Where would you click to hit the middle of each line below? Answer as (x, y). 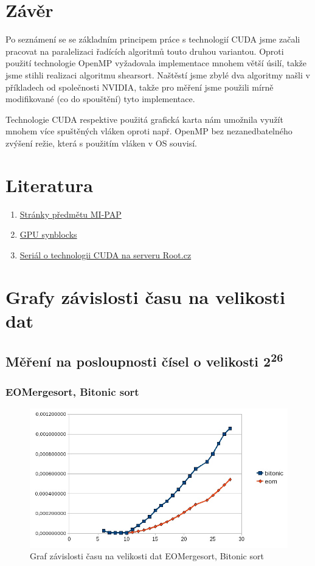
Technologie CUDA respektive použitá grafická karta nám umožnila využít (144, 119)
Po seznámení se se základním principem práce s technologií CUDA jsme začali (153, 39)
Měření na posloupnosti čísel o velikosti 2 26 (144, 360)
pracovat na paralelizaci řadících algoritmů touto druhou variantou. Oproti (145, 51)
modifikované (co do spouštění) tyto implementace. (100, 99)
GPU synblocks (48, 234)
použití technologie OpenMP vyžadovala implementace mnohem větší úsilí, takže (156, 63)
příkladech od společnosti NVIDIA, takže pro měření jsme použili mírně (140, 87)
